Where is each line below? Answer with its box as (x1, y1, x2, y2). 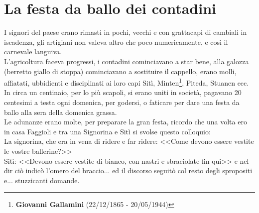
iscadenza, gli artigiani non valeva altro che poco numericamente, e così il (4, 36, 228, 47)
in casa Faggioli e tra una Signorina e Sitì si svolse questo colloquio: (4, 126, 211, 136)
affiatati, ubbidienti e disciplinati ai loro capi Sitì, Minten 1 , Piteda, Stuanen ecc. (4, 76, 249, 88)
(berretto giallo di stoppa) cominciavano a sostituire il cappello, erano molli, (4, 66, 237, 76)
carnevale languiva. (4, 46, 62, 57)
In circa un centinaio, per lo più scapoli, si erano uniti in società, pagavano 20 (4, 87, 242, 98)
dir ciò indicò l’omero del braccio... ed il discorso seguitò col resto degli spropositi (4, 165, 253, 176)
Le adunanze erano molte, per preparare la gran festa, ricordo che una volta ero (4, 116, 247, 127)
